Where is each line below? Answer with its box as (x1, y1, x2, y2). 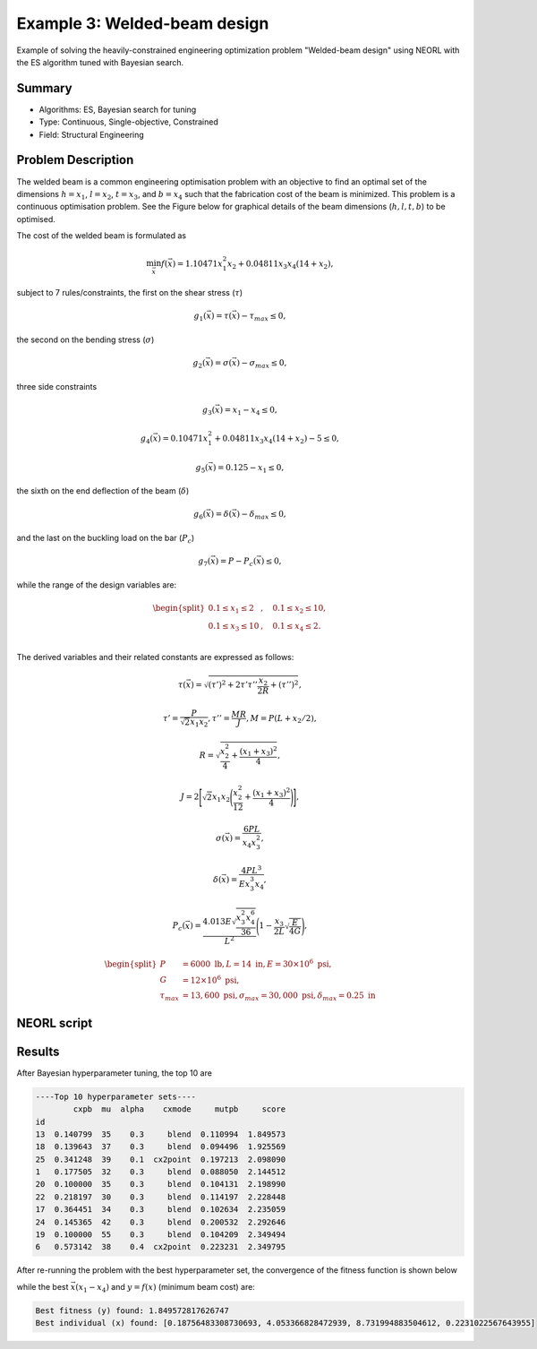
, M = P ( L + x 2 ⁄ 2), (246, 713, 317, 725)
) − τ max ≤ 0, (236, 311, 286, 323)
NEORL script (16, 1015, 93, 1030)
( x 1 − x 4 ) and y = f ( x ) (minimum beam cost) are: (74, 1281, 255, 1294)
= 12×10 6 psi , (182, 973, 240, 985)
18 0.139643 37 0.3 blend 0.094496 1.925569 (35, 1142, 286, 1152)
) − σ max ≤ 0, (236, 358, 287, 370)
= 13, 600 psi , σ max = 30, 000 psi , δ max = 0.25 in (182, 991, 376, 1003)
